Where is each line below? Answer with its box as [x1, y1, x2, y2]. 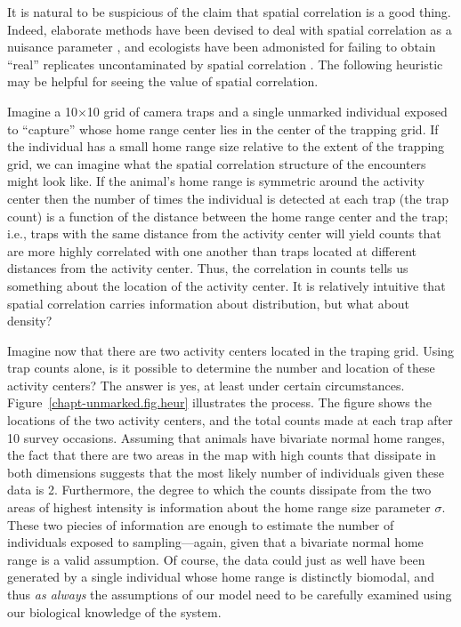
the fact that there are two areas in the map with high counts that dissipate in [7, 446, 436, 464]
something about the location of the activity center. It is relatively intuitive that [7, 276, 446, 294]
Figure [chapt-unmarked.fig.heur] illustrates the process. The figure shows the [7, 393, 432, 412]
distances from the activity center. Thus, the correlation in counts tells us [7, 259, 408, 277]
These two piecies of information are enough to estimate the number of [7, 515, 394, 534]
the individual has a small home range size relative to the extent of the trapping [7, 137, 445, 156]
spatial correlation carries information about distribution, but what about [7, 293, 410, 312]
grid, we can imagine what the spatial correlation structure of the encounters [7, 154, 426, 173]
